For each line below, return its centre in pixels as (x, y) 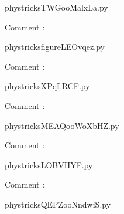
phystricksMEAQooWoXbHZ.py (62, 125)
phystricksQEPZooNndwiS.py (58, 204)
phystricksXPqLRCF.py (47, 86)
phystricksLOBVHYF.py (49, 164)
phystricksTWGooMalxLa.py (56, 7)
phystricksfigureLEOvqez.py (55, 47)
